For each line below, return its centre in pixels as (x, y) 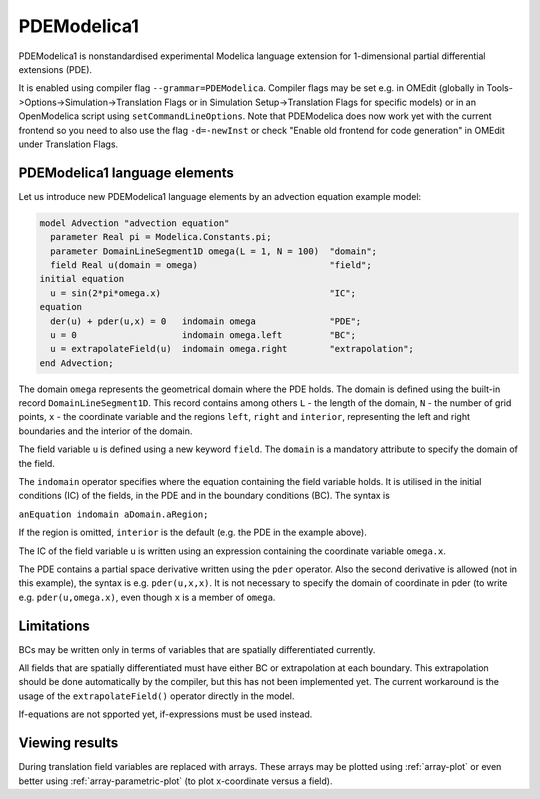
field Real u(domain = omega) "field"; (211, 264)
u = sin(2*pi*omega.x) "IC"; (203, 293)
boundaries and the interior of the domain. (105, 431)
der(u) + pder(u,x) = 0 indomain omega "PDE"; (206, 321)
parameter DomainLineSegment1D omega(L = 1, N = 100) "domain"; (214, 251)
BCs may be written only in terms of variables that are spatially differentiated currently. (197, 649)
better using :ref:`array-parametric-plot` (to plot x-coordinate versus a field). (175, 781)
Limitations (54, 625)
